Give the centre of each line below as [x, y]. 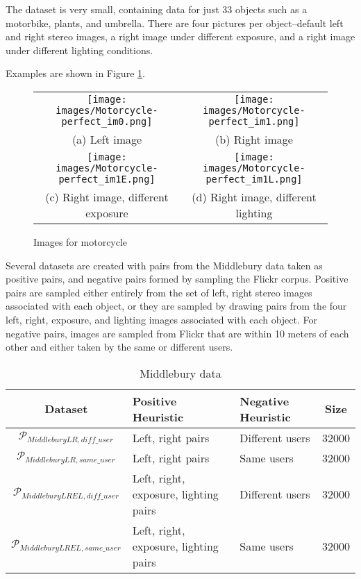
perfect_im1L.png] [254, 179]
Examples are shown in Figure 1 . [75, 73]
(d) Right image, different [254, 196]
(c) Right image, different [107, 196]
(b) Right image [254, 139]
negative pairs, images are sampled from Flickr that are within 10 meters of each [177, 333]
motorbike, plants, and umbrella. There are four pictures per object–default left [175, 23]
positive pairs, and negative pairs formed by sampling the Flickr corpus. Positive [177, 279]
